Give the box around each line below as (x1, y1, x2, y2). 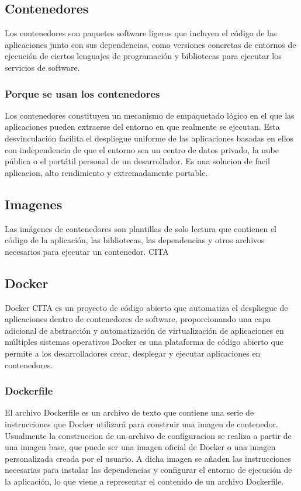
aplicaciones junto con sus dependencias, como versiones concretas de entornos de (5, 38, 296, 50)
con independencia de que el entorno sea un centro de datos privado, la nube (5, 143, 279, 155)
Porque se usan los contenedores (5, 86, 160, 101)
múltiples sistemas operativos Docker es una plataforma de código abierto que (5, 336, 283, 348)
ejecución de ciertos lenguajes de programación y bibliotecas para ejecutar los (5, 50, 282, 62)
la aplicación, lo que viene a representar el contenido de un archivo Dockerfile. (5, 475, 284, 487)
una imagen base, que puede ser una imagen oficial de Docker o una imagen (5, 441, 276, 453)
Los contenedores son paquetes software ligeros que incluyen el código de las (5, 27, 277, 39)
